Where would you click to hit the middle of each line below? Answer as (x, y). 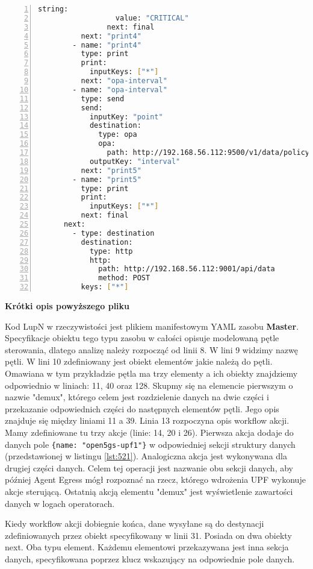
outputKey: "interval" (135, 161)
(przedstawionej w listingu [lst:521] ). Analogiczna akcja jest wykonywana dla (146, 456)
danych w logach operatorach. (60, 503)
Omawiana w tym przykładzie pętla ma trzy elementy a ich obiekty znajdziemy (151, 373)
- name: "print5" (107, 179)
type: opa (118, 135)
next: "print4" (111, 36)
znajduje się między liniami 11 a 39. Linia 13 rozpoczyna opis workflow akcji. (147, 420)
